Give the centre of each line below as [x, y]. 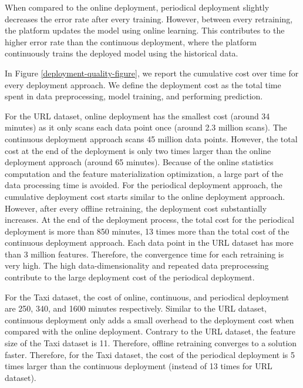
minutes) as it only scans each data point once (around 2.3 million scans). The [146, 127]
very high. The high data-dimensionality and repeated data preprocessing [137, 265]
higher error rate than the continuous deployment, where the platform [131, 41]
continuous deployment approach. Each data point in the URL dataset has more [149, 242]
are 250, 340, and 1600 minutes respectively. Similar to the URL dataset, [136, 308]
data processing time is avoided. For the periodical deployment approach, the [144, 185]
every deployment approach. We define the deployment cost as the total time [143, 84]
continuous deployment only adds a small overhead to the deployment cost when [149, 320]
